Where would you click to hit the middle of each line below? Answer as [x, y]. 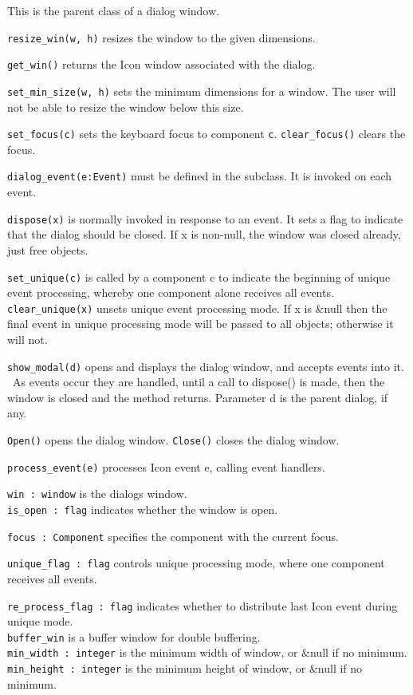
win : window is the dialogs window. [97, 494]
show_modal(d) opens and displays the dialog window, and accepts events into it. [206, 366]
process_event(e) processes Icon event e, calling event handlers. [166, 466]
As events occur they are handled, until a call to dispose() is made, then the [199, 382]
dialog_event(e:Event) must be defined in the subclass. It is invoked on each [200, 176]
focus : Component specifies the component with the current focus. [173, 536]
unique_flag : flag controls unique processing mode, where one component [196, 563]
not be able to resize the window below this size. [126, 107]
